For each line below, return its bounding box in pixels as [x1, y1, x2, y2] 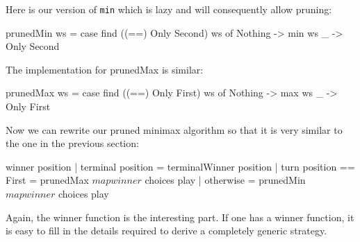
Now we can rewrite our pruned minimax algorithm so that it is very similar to [6, 122, 343, 137]
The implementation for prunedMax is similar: [6, 62, 204, 76]
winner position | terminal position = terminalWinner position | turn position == [6, 159, 355, 173]
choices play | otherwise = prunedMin [145, 173, 306, 187]
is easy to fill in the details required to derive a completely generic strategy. [6, 223, 327, 238]
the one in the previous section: [6, 136, 139, 150]
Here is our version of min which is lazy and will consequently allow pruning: [6, 2, 332, 16]
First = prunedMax [6, 173, 89, 187]
